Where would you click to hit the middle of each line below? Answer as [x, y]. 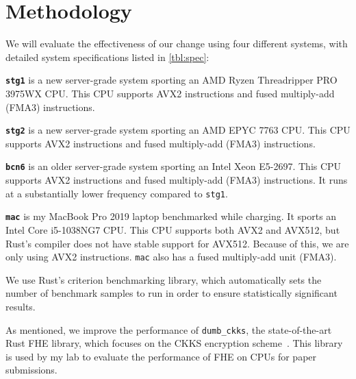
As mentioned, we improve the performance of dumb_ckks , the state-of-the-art [169, 329]
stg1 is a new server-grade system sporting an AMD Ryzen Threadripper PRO [171, 80]
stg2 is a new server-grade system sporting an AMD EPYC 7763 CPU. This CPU [178, 130]
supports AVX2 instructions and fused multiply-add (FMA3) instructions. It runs [177, 180]
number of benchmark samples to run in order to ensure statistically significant [171, 293]
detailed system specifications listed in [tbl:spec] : [107, 57]
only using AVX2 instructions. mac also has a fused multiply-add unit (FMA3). [171, 257]
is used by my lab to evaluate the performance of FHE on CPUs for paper [161, 356]
